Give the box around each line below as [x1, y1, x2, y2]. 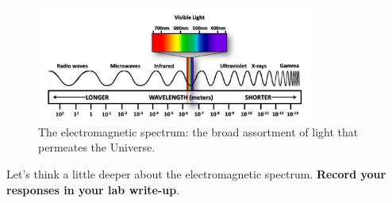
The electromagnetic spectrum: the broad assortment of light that [38, 123, 359, 140]
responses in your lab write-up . [6, 181, 180, 197]
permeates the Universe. [38, 139, 156, 155]
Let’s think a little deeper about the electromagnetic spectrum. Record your [6, 166, 386, 182]
